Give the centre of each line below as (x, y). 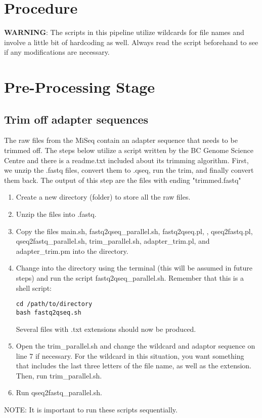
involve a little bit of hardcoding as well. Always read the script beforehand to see (131, 42)
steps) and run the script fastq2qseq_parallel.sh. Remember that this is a (130, 278)
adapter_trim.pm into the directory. (72, 251)
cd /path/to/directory (54, 304)
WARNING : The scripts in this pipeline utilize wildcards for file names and (124, 32)
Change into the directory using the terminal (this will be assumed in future (134, 268)
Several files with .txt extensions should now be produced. (106, 329)
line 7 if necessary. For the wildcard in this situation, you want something (130, 355)
